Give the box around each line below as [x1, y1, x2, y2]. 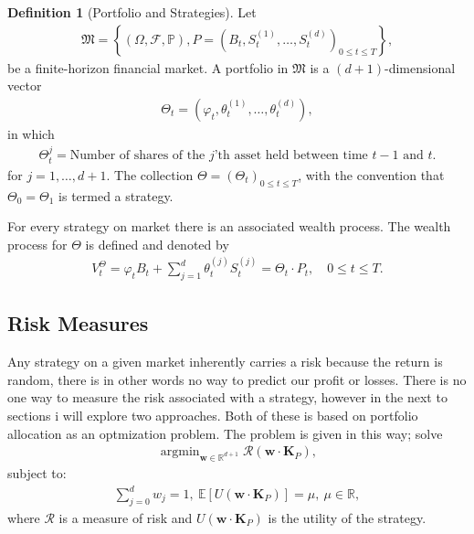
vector [7, 76, 42, 95]
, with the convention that [298, 165, 445, 184]
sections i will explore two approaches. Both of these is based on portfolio [7, 405, 418, 424]
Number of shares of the [69, 149, 205, 163]
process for [7, 234, 68, 253]
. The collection [106, 165, 194, 184]
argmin [160, 445, 200, 459]
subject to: [7, 463, 67, 482]
